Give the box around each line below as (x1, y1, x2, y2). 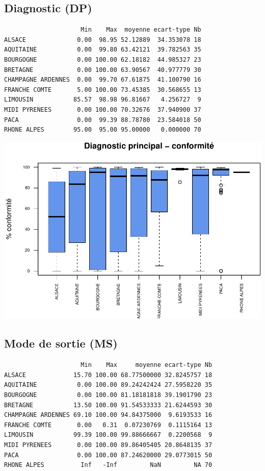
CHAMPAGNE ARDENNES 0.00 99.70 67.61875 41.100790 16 (4, 76, 201, 84)
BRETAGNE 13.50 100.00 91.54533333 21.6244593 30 (4, 401, 213, 409)
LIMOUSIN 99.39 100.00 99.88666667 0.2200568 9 (4, 431, 213, 439)
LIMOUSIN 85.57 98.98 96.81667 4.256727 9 (4, 96, 201, 104)
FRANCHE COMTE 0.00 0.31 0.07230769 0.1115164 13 (4, 421, 213, 429)
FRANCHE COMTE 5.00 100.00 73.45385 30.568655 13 (4, 86, 201, 93)
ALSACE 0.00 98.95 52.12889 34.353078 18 (4, 36, 201, 43)
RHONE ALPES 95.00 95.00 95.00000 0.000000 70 (4, 126, 201, 134)
